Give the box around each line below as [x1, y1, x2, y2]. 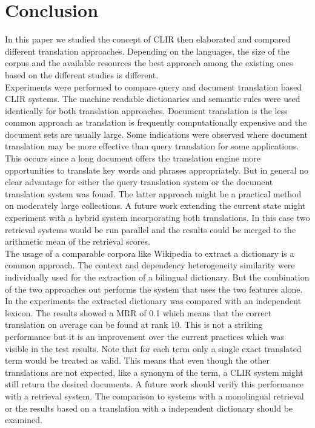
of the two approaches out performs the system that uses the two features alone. [5, 282, 303, 295]
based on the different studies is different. [5, 68, 159, 81]
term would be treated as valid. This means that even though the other [5, 354, 270, 367]
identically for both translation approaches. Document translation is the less [5, 104, 288, 117]
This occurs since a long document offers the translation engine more [5, 152, 261, 165]
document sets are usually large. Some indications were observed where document [5, 127, 308, 140]
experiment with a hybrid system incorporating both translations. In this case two [5, 211, 310, 224]
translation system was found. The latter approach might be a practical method [5, 187, 302, 200]
